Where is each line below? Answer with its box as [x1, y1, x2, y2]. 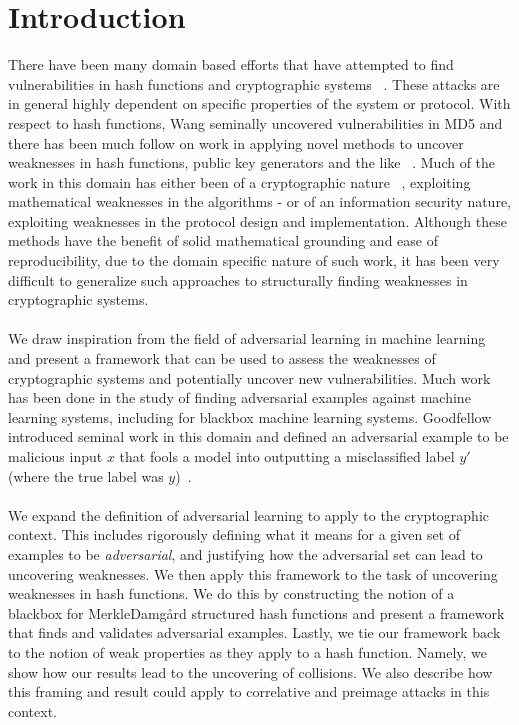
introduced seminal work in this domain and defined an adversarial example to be [8, 426, 509, 447]
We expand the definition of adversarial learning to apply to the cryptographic [8, 504, 490, 525]
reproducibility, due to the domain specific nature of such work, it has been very [8, 250, 500, 271]
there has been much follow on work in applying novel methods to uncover [8, 132, 464, 153]
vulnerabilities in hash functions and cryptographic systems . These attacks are [8, 73, 500, 94]
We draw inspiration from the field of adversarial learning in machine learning [8, 328, 486, 349]
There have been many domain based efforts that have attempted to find [8, 54, 454, 75]
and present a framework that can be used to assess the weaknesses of [8, 348, 436, 369]
